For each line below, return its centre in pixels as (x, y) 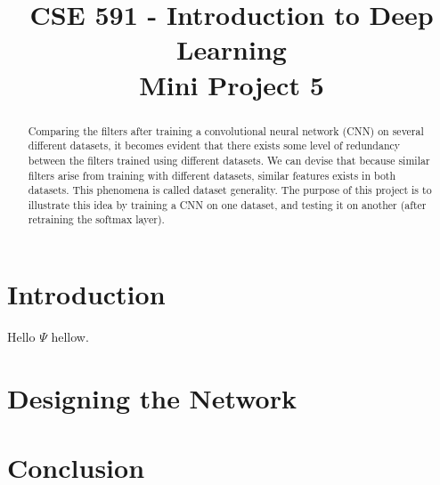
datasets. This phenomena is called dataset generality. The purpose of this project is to (230, 190)
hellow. (70, 337)
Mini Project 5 (232, 84)
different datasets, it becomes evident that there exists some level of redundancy (214, 145)
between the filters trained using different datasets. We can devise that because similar (229, 160)
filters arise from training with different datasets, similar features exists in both (212, 175)
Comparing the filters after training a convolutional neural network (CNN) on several (226, 130)
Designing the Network (152, 397)
